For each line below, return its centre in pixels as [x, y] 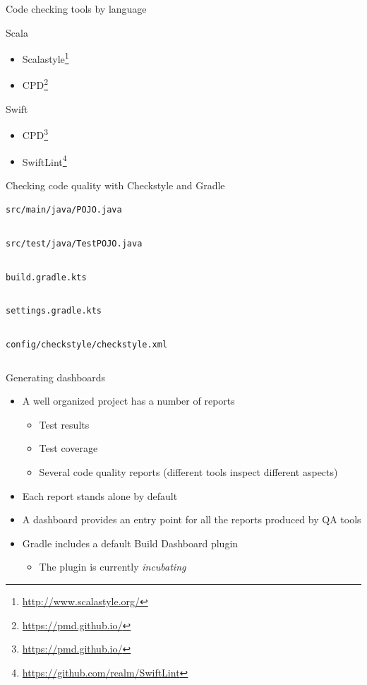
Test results [64, 424]
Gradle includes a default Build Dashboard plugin [130, 543]
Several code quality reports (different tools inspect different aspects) [188, 472]
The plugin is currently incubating [113, 567]
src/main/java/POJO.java [64, 210]
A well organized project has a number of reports [128, 401]
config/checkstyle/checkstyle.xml [87, 345]
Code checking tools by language [76, 8]
